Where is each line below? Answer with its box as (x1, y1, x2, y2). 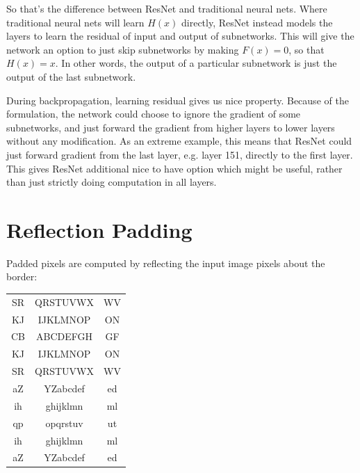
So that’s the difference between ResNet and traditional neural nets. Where (6, 1, 327, 15)
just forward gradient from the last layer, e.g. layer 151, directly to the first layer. (6, 147, 353, 161)
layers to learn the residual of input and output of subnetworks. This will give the (6, 29, 354, 43)
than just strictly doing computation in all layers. (6, 175, 217, 189)
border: (6, 269, 38, 284)
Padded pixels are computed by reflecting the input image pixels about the (6, 255, 325, 270)
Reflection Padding (6, 215, 193, 243)
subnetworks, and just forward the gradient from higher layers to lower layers (6, 120, 335, 134)
